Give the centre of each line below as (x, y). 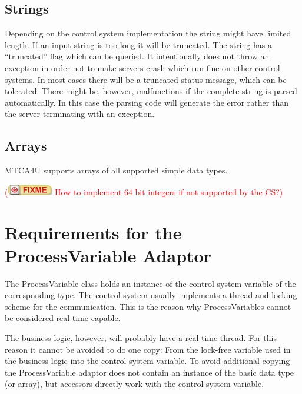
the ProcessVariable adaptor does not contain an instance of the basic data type (150, 372)
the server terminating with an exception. (80, 114)
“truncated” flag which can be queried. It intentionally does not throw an (137, 56)
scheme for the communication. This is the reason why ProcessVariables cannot (148, 306)
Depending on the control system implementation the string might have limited (148, 33)
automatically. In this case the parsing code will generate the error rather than (147, 102)
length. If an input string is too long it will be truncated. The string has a (138, 44)
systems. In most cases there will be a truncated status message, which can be (146, 79)
